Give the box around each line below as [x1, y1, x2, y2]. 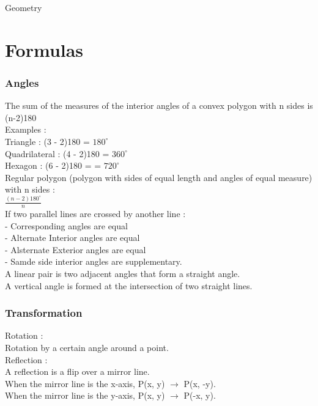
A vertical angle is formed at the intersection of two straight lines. [5, 279, 253, 292]
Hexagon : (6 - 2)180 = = [5, 159, 102, 172]
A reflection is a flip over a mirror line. [5, 365, 150, 378]
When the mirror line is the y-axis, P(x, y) [5, 389, 165, 402]
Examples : [5, 123, 46, 136]
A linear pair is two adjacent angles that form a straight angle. [5, 267, 240, 280]
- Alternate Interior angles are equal [5, 231, 140, 244]
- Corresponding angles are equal [5, 219, 128, 232]
